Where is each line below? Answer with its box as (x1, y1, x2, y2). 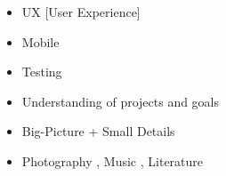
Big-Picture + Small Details (21, 122, 175, 140)
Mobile (21, 32, 60, 51)
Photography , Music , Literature (21, 151, 204, 170)
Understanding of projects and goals (21, 92, 220, 110)
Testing (21, 62, 62, 81)
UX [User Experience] (21, 3, 141, 20)
